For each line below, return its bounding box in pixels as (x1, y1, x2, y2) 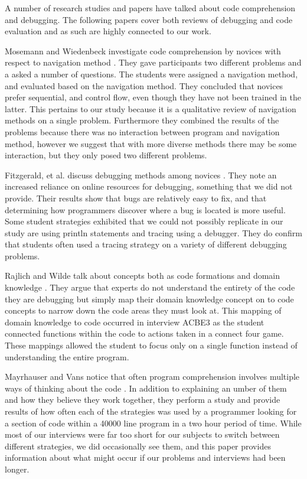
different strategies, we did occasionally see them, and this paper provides (5, 439, 271, 452)
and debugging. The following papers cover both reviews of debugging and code (5, 13, 293, 25)
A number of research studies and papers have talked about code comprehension (5, 2, 296, 14)
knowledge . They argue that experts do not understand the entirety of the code (5, 281, 295, 294)
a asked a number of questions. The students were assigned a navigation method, (5, 67, 298, 80)
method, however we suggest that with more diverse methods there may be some (5, 137, 297, 149)
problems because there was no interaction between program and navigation (5, 125, 280, 138)
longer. (5, 462, 30, 475)
